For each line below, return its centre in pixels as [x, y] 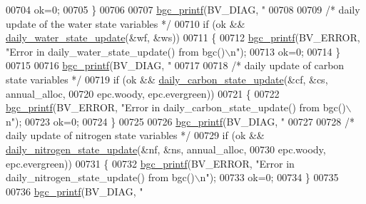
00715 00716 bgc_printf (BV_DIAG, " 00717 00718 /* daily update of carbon [175, 65]
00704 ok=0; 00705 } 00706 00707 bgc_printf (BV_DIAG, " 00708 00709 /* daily [183, 9]
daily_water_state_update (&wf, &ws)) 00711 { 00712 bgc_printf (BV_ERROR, [183, 37]
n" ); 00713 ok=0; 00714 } [286, 51]
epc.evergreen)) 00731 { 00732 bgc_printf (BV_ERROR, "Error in [150, 163]
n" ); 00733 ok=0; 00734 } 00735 [269, 177]
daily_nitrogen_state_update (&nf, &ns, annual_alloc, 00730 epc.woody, [166, 149]
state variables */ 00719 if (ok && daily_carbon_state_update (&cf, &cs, [167, 79]
